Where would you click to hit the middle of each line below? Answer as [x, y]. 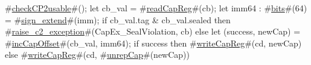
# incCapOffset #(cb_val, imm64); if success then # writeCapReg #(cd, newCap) [153, 43]
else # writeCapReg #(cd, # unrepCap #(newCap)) [98, 55]
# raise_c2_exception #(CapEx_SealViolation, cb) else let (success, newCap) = [153, 31]
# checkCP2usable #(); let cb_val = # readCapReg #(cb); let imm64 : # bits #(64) [156, 8]
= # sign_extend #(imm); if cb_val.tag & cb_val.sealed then [118, 19]
